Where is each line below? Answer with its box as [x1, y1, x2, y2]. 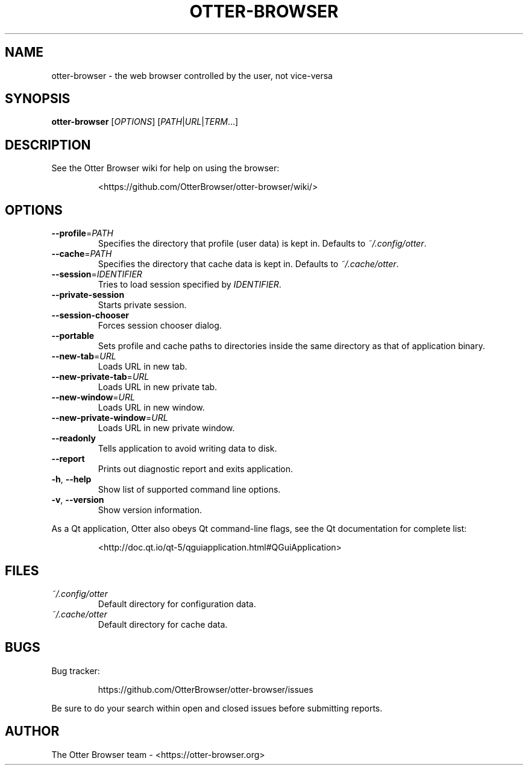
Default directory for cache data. [98, 619, 228, 630]
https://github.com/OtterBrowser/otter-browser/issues [98, 684, 313, 695]
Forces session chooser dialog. [98, 320, 222, 331]
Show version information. [98, 505, 203, 516]
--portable [51, 330, 95, 341]
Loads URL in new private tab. [98, 382, 218, 393]
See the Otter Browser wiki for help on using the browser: [51, 163, 280, 174]
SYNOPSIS [5, 91, 71, 107]
